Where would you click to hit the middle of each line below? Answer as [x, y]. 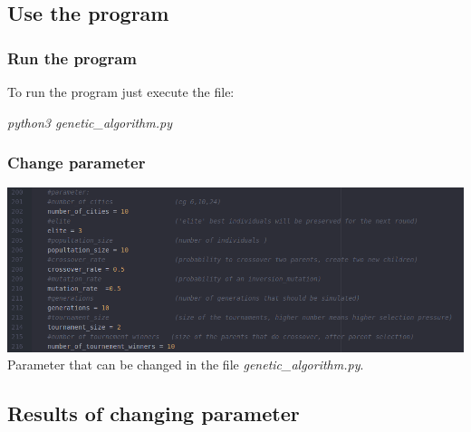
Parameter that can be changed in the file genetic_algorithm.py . [186, 365]
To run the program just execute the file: [121, 91]
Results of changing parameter [154, 413]
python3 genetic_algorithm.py [90, 122]
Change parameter [77, 163]
